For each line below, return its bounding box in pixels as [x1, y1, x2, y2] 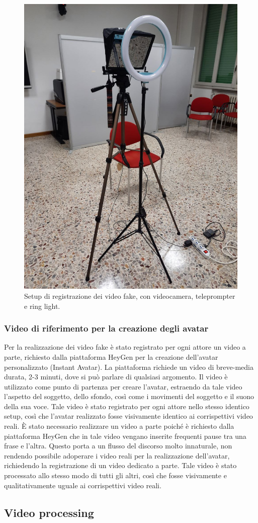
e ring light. [24, 300, 60, 311]
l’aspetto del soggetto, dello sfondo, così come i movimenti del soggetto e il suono [4, 391, 254, 402]
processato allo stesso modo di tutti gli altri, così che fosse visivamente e [4, 470, 227, 481]
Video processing [4, 504, 94, 520]
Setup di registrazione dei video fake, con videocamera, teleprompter [24, 290, 235, 301]
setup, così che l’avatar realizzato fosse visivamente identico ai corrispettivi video [4, 411, 253, 421]
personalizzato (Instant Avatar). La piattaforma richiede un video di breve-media [4, 361, 254, 372]
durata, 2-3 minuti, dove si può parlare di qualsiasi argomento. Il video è [4, 371, 228, 382]
